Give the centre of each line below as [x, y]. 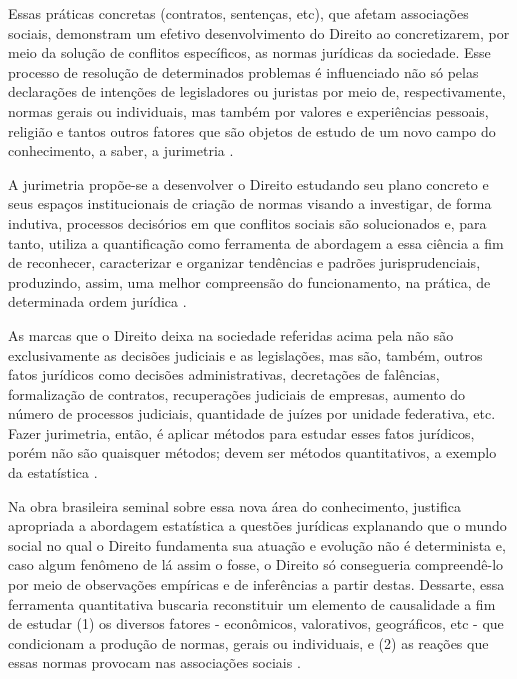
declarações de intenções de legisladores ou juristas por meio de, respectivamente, [257, 91]
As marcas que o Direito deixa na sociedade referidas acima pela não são [231, 334]
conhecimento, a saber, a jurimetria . [121, 150]
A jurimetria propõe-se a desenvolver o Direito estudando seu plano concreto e [248, 183]
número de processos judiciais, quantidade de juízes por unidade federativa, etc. [252, 413]
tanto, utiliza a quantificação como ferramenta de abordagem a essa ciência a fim [256, 242]
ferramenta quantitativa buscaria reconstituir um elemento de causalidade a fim [252, 603]
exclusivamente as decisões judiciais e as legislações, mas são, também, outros [245, 354]
